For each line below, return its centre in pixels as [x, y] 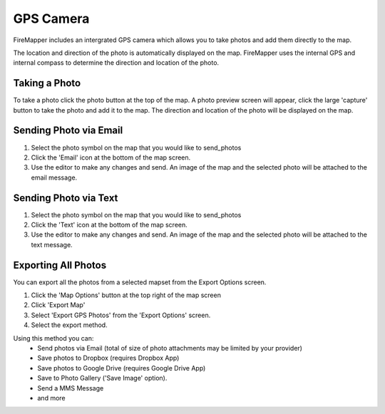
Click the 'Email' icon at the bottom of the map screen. [111, 157]
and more [51, 398]
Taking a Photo [47, 83]
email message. [54, 177]
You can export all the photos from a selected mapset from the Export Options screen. [140, 282]
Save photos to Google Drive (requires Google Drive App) [122, 368]
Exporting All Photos [60, 265]
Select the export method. [69, 325]
